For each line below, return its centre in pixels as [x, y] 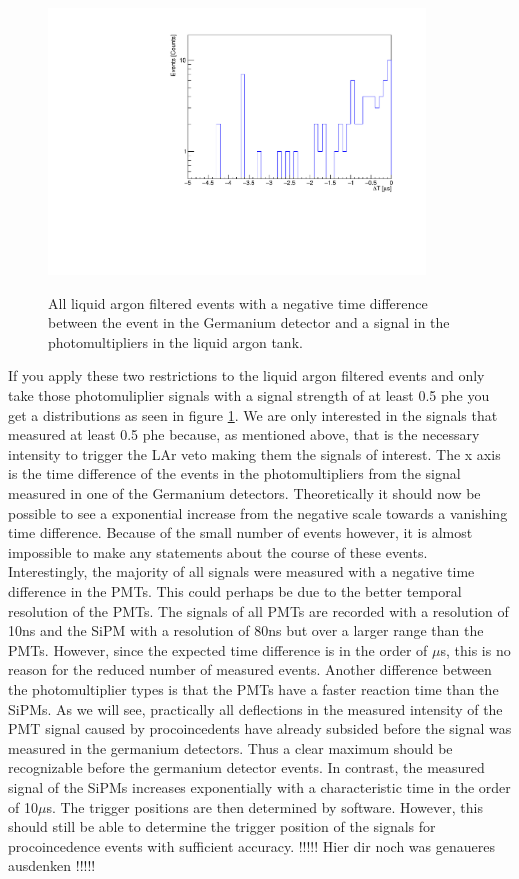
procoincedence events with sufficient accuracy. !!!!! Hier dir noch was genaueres [251, 845]
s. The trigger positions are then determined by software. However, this [264, 806]
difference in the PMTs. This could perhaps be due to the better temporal [235, 591]
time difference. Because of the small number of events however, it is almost [240, 532]
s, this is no [475, 649]
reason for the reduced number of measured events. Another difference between [250, 669]
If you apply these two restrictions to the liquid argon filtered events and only [246, 375]
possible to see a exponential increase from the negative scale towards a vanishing [258, 512]
